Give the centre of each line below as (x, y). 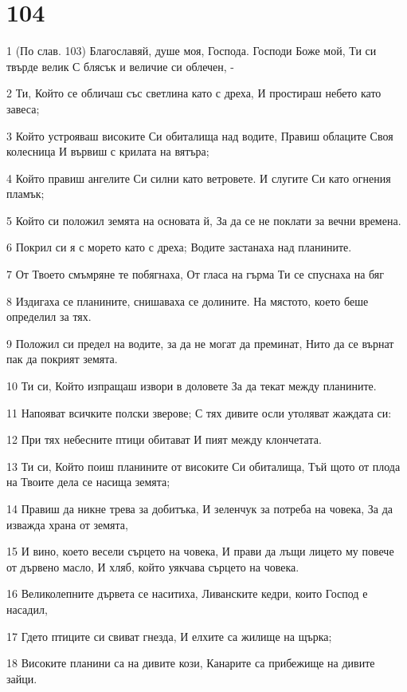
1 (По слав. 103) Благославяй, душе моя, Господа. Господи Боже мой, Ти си (192, 51)
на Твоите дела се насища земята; (88, 482)
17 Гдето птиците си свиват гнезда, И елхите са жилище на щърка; (169, 636)
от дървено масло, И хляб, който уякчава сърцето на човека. (153, 566)
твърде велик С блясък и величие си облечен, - (120, 66)
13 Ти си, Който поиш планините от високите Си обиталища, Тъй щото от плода (203, 466)
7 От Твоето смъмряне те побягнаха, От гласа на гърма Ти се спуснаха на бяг (196, 274)
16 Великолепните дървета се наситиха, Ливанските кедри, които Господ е (187, 593)
